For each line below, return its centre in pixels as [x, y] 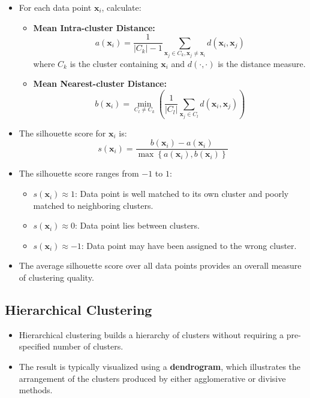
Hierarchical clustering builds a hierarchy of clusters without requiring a [151, 334]
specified [34, 346]
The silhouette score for [62, 133]
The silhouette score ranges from [79, 173]
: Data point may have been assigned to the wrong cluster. [189, 245]
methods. [36, 390]
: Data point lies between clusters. [137, 225]
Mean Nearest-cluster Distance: [100, 83]
